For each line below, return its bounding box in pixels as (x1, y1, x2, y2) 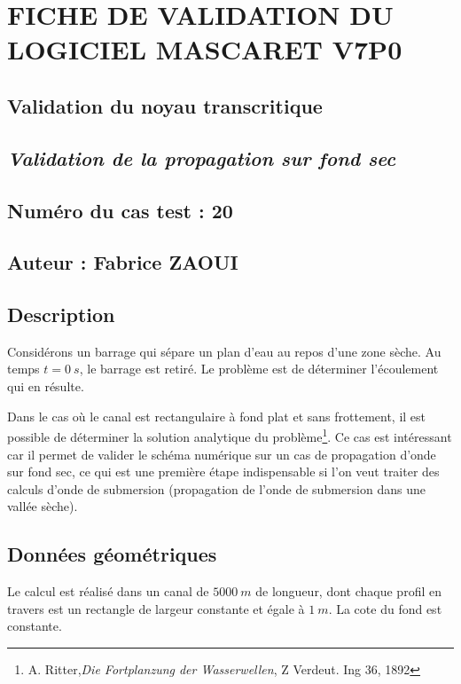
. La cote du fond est (328, 599, 442, 617)
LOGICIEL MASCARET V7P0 (7, 31, 402, 67)
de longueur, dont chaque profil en (255, 582, 441, 601)
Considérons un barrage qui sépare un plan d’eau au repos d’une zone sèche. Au (7, 342, 441, 360)
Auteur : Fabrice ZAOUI (7, 248, 238, 276)
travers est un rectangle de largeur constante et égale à (7, 599, 305, 617)
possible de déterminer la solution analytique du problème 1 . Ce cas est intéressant (7, 425, 452, 445)
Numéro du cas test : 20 (7, 196, 233, 224)
